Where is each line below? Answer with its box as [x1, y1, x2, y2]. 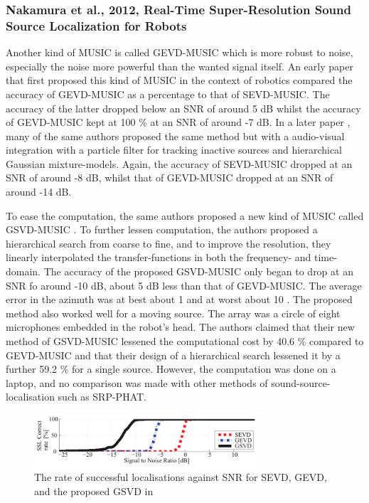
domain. [6, 264, 41, 279]
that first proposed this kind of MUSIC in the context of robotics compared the [6, 73, 353, 88]
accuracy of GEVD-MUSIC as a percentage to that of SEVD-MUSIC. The [6, 86, 330, 101]
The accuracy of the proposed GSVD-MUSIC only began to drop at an [43, 264, 353, 279]
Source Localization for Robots [6, 16, 187, 34]
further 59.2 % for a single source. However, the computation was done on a [6, 361, 336, 376]
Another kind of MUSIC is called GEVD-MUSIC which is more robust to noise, [6, 45, 353, 60]
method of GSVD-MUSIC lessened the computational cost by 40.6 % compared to [6, 334, 364, 349]
